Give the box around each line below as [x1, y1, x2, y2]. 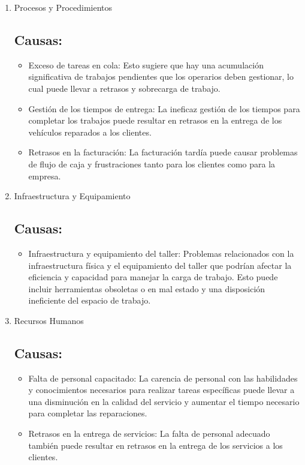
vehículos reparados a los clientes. [28, 125, 152, 138]
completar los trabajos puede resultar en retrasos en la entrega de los [28, 114, 282, 127]
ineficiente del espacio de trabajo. [28, 294, 151, 307]
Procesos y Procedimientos [14, 1, 113, 13]
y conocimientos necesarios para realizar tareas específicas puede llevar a [28, 383, 295, 396]
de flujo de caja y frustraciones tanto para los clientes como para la [28, 157, 276, 170]
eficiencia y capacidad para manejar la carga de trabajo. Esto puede [28, 271, 278, 283]
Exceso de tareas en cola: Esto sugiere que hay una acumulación [28, 58, 264, 71]
